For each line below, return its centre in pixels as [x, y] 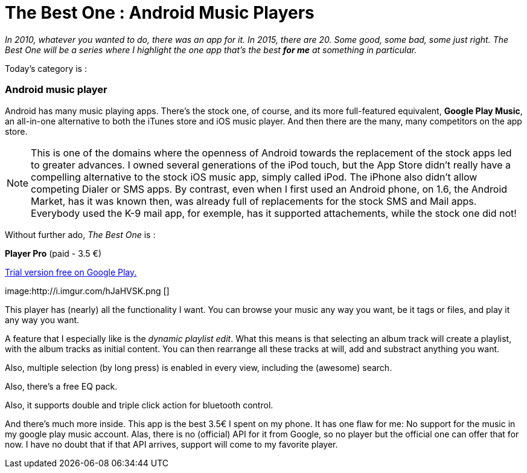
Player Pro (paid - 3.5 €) [53, 253]
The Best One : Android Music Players [160, 13]
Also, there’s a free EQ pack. [61, 386]
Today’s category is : [46, 68]
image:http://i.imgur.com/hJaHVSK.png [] [87, 291]
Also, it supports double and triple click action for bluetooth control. [139, 405]
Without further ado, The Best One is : [80, 234]
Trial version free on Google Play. [71, 272]
